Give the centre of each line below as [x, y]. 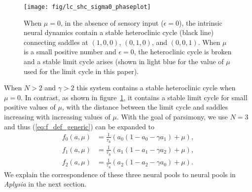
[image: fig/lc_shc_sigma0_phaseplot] [87, 7]
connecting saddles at [56, 42]
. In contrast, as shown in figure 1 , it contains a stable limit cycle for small [134, 97]
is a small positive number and [70, 52]
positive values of [30, 107]
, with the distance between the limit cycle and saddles [145, 107]
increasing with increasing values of [57, 116]
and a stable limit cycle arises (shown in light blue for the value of [124, 61]
